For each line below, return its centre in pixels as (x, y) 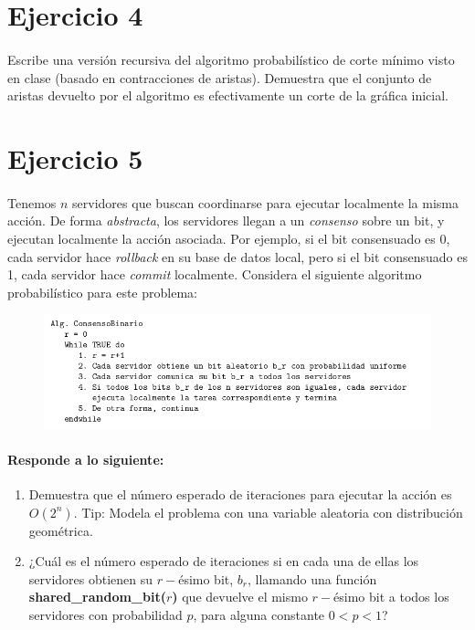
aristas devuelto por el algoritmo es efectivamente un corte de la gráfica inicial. (228, 95)
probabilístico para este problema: (102, 292)
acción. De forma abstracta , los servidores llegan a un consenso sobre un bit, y (226, 220)
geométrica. (61, 530)
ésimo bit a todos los (391, 597)
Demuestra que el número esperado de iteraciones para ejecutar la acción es (240, 494)
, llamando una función (312, 578)
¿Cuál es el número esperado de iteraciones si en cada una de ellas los (224, 561)
